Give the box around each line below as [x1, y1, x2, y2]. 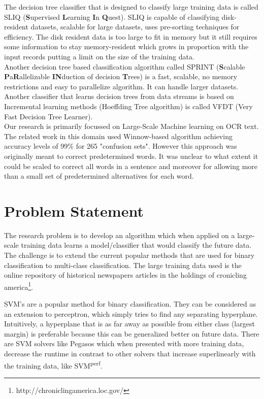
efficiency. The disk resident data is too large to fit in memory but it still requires [4, 31, 257, 42]
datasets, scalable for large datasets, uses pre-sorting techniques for [30, 21, 240, 32]
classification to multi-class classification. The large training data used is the [4, 259, 242, 270]
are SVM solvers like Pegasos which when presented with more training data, [4, 338, 244, 349]
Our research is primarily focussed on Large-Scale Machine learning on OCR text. [4, 121, 259, 131]
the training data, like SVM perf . [4, 358, 103, 371]
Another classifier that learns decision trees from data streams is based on [4, 91, 234, 102]
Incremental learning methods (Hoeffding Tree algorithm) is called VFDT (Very [4, 101, 253, 111]
